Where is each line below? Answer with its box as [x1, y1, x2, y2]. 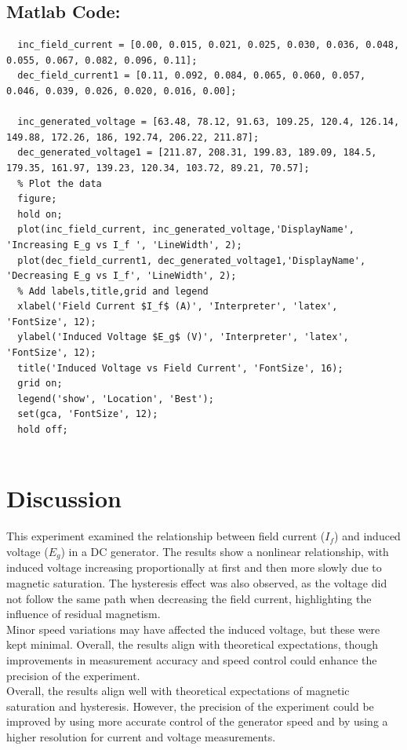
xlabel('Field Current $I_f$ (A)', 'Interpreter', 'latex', [17, 301, 338, 313]
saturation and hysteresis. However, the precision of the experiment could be [6, 697, 374, 714]
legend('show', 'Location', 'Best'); [17, 393, 214, 404]
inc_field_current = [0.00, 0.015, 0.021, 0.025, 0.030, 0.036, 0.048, [17, 39, 400, 51]
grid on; [17, 378, 63, 390]
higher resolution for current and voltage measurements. [6, 728, 276, 745]
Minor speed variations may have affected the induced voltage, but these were [6, 620, 380, 637]
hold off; [17, 424, 68, 436]
